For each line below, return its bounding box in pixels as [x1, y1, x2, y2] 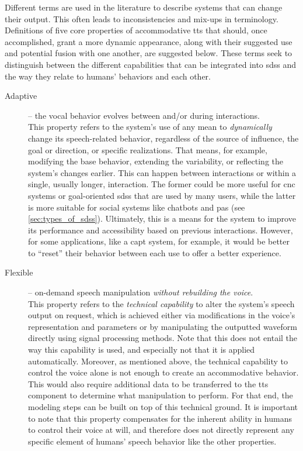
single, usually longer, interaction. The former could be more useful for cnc [28, 178, 295, 190]
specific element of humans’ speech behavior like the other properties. [28, 435, 277, 447]
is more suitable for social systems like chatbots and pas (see [28, 201, 245, 213]
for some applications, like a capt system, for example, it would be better [28, 235, 290, 247]
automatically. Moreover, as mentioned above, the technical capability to [28, 354, 288, 367]
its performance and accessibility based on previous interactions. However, [28, 223, 293, 236]
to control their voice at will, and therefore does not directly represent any [28, 424, 294, 436]
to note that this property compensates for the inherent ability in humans [28, 412, 292, 424]
